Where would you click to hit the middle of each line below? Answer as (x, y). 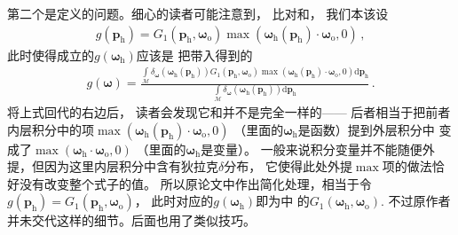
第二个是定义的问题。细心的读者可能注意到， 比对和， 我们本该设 (198, 13)
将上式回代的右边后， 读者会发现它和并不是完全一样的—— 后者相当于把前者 (229, 112)
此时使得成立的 (51, 55)
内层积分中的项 (51, 129)
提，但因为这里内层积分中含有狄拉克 (113, 166)
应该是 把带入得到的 (194, 55)
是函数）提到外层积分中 (366, 129)
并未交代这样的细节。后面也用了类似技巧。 (131, 220)
